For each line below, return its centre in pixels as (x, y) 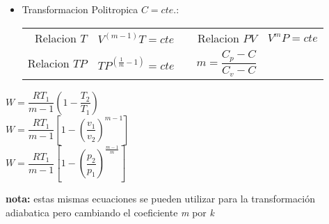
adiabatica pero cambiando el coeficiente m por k (110, 212)
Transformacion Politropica (80, 9)
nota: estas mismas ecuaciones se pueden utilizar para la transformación (160, 199)
